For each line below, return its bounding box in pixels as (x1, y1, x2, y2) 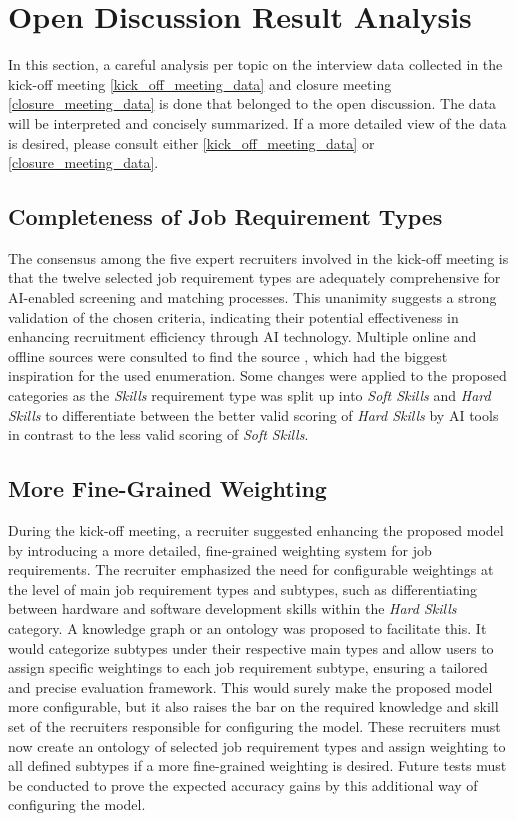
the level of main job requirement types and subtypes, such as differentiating (8, 578, 478, 599)
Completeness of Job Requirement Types (8, 201, 443, 232)
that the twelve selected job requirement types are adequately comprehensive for (8, 267, 501, 288)
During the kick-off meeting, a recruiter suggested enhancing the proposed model (8, 520, 504, 541)
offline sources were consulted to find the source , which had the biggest (8, 345, 448, 366)
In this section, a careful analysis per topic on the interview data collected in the (8, 54, 503, 75)
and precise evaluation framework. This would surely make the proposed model (8, 676, 493, 697)
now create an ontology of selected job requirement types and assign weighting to (8, 735, 506, 756)
